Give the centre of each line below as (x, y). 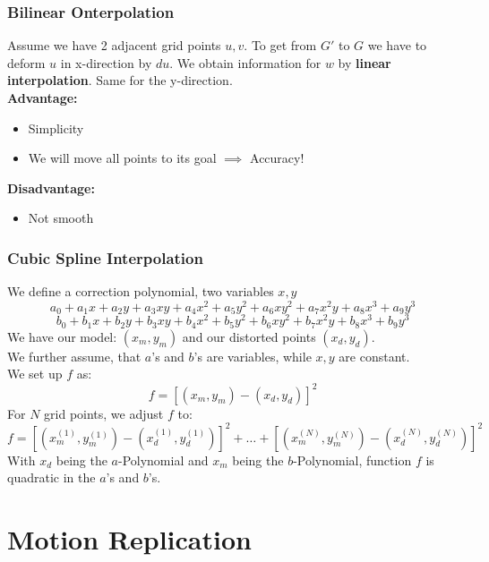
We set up (35, 374)
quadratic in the (51, 477)
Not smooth (61, 218)
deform (26, 62)
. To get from (280, 45)
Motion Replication (129, 539)
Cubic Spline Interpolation (105, 257)
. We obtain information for (245, 62)
